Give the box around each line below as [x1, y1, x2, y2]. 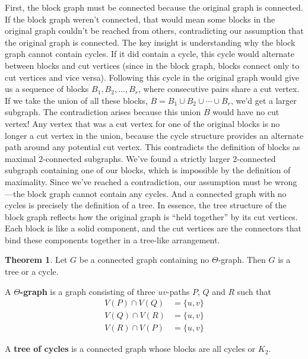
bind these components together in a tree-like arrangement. [5, 233, 220, 246]
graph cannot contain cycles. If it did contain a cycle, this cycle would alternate [5, 47, 294, 60]
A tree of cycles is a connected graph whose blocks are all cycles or [5, 342, 256, 355]
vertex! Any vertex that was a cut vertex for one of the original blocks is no [5, 117, 280, 129]
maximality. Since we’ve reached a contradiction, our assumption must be [5, 175, 272, 188]
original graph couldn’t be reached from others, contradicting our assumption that [5, 24, 304, 37]
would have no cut [212, 106, 280, 118]
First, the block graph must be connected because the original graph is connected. [5, 1, 303, 13]
